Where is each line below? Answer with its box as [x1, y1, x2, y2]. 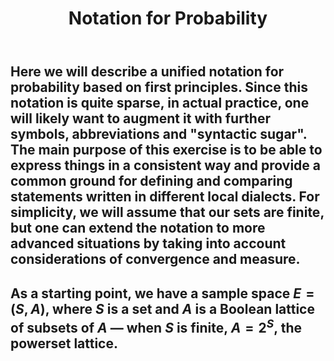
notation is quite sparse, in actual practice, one [10, 95, 310, 112]
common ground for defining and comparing [10, 173, 293, 190]
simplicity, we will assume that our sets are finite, [10, 204, 325, 221]
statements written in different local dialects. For [10, 188, 320, 206]
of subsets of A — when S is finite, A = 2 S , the [10, 316, 302, 336]
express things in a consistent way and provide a [10, 157, 321, 174]
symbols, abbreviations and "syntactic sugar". [10, 126, 308, 143]
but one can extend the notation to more [10, 220, 266, 237]
